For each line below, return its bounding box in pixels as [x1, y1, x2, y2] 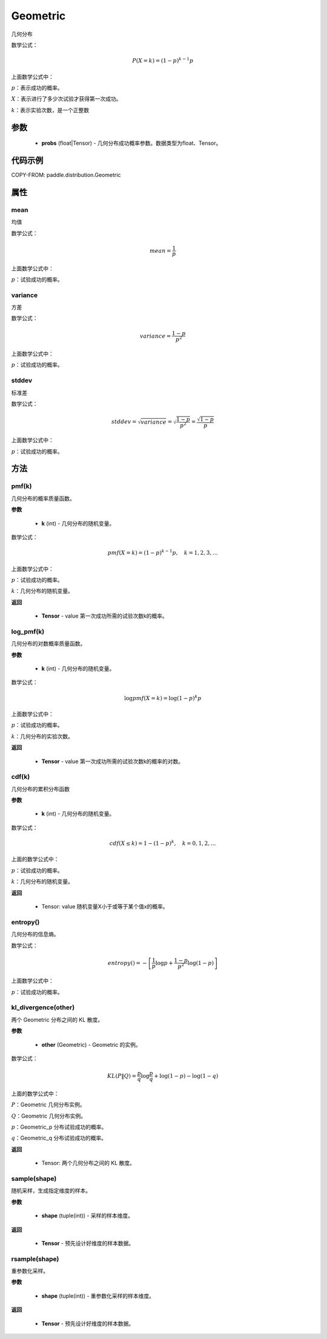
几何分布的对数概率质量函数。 [11, 640, 86, 647]
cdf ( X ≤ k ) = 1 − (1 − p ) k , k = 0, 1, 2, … [109, 839, 216, 847]
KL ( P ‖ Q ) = [107, 1072, 136, 1079]
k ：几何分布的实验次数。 [11, 732, 74, 740]
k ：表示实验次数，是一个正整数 [11, 106, 90, 113]
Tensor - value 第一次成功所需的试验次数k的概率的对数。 [41, 758, 184, 765]
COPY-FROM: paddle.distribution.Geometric [11, 172, 121, 178]
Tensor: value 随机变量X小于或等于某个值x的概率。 [41, 903, 169, 910]
